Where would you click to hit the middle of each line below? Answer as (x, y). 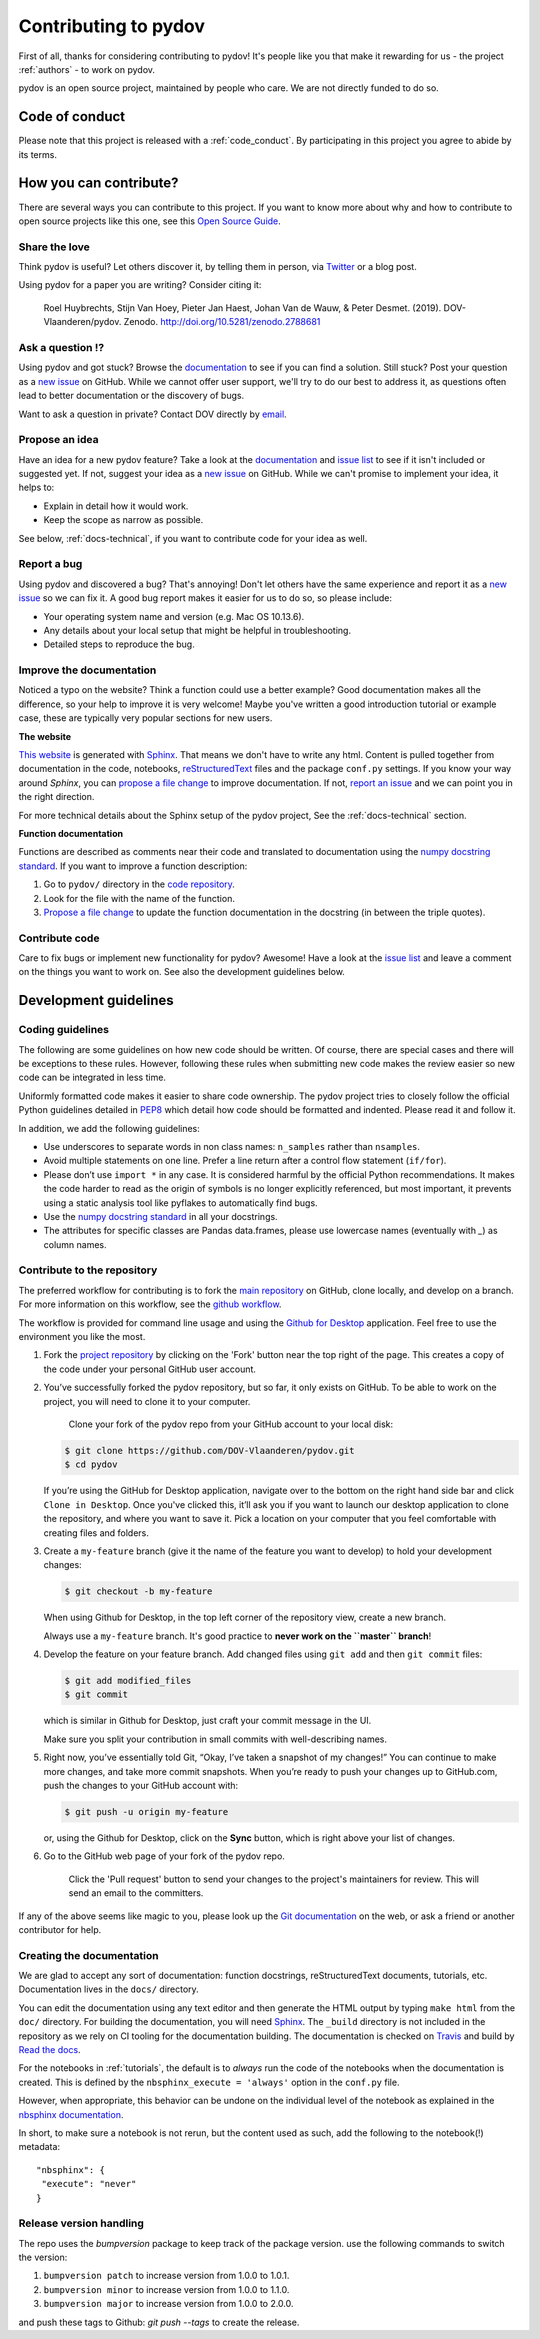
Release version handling (81, 2223)
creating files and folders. (96, 1532)
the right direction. (56, 797)
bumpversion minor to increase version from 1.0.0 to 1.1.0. (166, 2289)
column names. (75, 1244)
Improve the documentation (87, 670)
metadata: (39, 2147)
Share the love (54, 247)
